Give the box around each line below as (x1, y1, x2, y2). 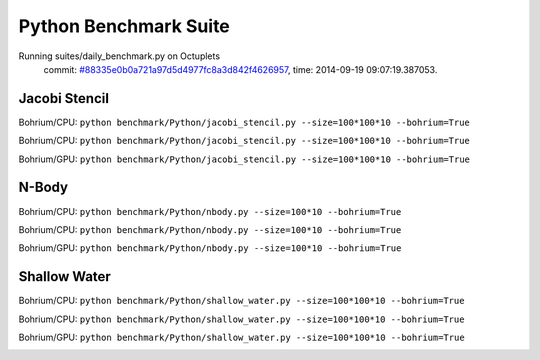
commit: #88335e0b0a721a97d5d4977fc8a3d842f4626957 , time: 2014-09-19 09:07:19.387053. (43, 63, 438, 75)
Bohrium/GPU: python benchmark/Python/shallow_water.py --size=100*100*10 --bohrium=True (18, 331, 465, 343)
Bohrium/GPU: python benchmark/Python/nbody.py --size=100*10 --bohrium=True (18, 242, 402, 254)
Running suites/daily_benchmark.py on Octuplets (18, 50, 220, 62)
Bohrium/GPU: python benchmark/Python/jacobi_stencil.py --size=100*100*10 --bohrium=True (18, 153, 470, 165)
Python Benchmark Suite (18, 15, 230, 37)
